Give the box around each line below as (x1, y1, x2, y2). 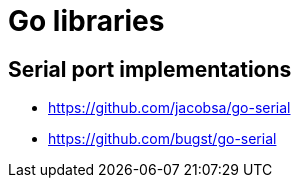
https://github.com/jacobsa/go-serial (48, 99, 291, 117)
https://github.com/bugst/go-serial (48, 130, 277, 148)
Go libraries (8, 4, 165, 38)
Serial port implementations (8, 56, 292, 82)
